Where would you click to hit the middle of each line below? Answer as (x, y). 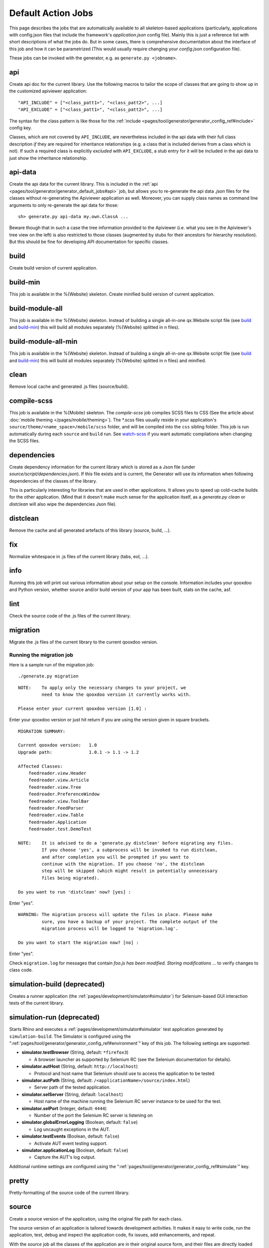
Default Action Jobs (51, 13)
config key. (21, 128)
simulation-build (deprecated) (57, 984)
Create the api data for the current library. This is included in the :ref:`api (83, 184)
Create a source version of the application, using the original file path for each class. (96, 1219)
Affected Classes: (41, 766)
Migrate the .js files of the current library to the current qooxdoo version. (84, 642)
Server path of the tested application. (72, 1087)
